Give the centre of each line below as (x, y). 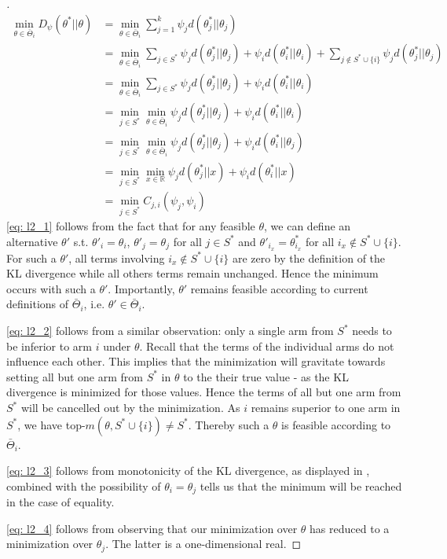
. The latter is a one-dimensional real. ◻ (203, 544)
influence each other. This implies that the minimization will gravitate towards (196, 361)
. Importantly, (141, 288)
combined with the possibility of (84, 485)
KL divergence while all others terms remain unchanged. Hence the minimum (192, 273)
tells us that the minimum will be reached (301, 485)
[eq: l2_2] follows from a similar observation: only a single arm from (170, 331)
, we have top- (51, 424)
